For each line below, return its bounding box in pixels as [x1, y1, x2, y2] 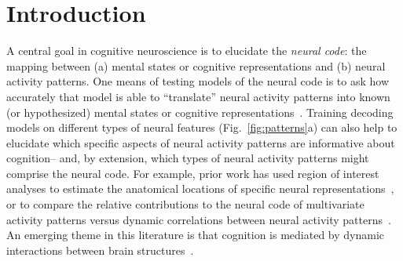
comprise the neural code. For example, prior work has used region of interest [6, 165, 379, 181]
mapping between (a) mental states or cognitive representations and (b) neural [6, 57, 386, 74]
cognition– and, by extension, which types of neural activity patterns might [6, 150, 369, 166]
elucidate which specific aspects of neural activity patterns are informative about [6, 134, 395, 150]
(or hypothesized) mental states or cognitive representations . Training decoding [6, 103, 394, 120]
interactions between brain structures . [6, 241, 194, 258]
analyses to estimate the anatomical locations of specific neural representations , [6, 180, 394, 197]
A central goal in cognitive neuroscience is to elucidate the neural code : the [6, 42, 367, 59]
